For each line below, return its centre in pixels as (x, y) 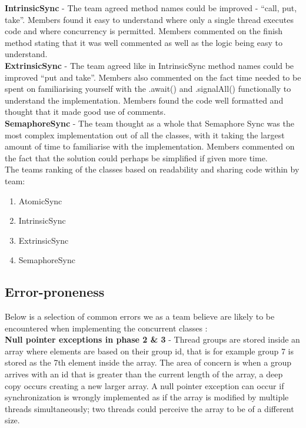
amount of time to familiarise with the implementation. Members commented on (150, 146)
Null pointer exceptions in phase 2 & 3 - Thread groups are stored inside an (152, 339)
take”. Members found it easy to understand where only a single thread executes (149, 19)
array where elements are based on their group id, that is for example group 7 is (149, 351)
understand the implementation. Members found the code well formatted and (144, 100)
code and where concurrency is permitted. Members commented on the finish (144, 31)
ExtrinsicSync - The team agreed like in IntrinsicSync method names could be (149, 65)
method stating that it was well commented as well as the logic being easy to (144, 42)
